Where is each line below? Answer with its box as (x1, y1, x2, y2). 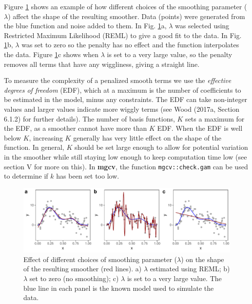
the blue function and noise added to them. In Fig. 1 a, (4, 20, 167, 31)
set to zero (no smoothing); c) (29, 273, 119, 284)
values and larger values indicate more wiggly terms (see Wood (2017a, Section (4, 103, 240, 114)
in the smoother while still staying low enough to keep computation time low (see (4, 151, 247, 162)
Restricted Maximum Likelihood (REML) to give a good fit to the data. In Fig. (4, 30, 242, 40)
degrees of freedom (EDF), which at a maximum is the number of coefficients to (4, 84, 241, 95)
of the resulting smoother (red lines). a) (23, 263, 142, 274)
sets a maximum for (185, 113, 245, 123)
